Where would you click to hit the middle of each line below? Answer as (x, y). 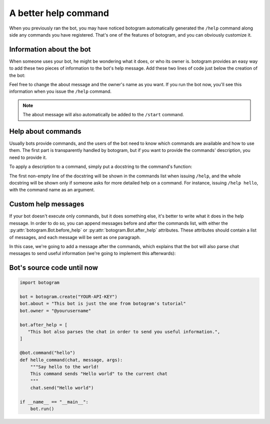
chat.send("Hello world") (62, 388)
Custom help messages (47, 204)
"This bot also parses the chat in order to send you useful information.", (124, 332)
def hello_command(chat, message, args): (71, 360)
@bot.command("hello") (47, 353)
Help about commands (45, 131)
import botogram (40, 283)
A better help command (59, 13)
